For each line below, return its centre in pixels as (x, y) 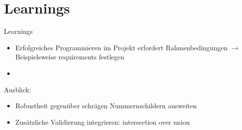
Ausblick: (18, 89)
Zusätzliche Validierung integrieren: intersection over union (103, 122)
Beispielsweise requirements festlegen (70, 57)
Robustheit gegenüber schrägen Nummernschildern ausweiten (106, 106)
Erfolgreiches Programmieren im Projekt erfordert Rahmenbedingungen (121, 47)
